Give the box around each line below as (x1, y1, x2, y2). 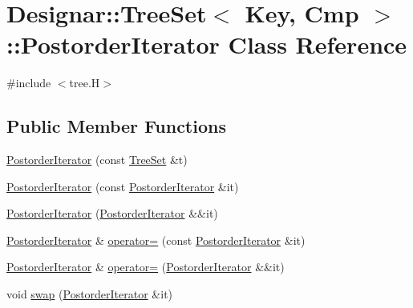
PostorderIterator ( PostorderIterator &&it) (6, 205, 218, 222)
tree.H (69, 74, 100, 91)
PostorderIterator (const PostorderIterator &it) (6, 178, 239, 194)
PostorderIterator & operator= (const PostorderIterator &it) (6, 231, 306, 248)
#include (6, 74, 51, 91)
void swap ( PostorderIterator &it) (6, 286, 173, 302)
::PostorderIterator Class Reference (6, 28, 407, 61)
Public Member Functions (6, 114, 226, 138)
